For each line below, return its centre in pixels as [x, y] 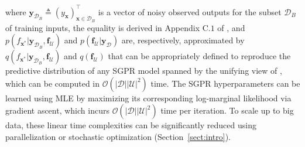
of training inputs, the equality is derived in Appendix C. [108, 27]
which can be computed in [52, 83]
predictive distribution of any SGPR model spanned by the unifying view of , [144, 71]
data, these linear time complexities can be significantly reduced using [131, 125]
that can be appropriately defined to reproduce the [199, 56]
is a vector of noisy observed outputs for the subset [190, 11]
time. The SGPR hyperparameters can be [225, 83]
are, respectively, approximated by [183, 40]
